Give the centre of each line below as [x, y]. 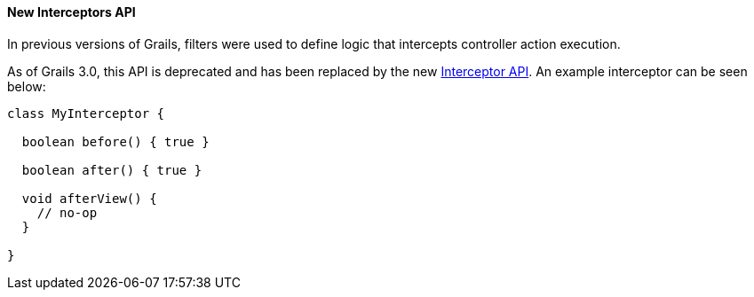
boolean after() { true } [112, 170]
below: [27, 86]
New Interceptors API [71, 12]
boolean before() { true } [115, 141]
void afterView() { [89, 198]
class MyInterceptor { [86, 113]
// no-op [67, 212]
